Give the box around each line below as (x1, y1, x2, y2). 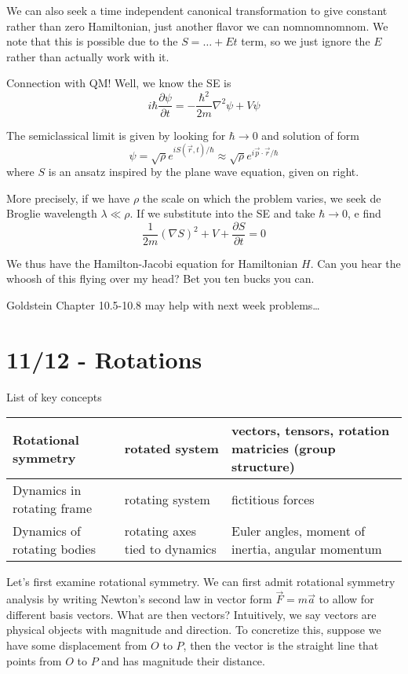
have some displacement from (6, 636, 148, 653)
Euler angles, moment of (231, 522, 366, 540)
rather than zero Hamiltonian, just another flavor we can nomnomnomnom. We (6, 17, 388, 34)
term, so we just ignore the (241, 33, 370, 49)
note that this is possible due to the (6, 33, 178, 49)
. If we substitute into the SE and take (129, 205, 315, 222)
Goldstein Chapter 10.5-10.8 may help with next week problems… (6, 297, 320, 313)
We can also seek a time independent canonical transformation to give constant (6, 2, 388, 18)
